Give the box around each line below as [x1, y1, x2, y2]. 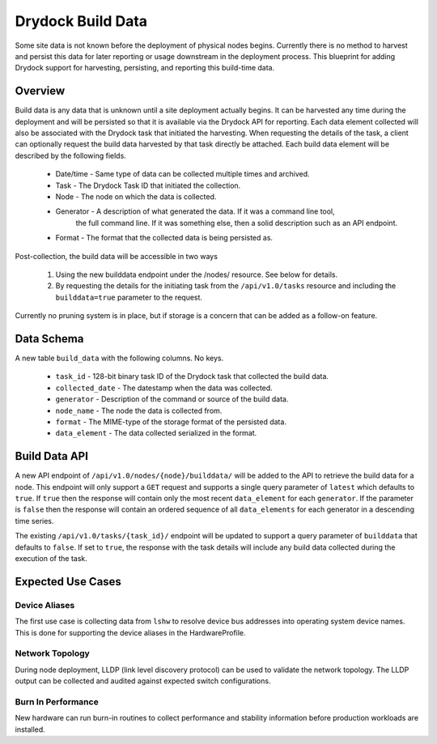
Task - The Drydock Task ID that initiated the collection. [55, 181, 241, 190]
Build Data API [15, 449, 89, 463]
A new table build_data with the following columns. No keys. [15, 353, 224, 363]
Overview [15, 84, 66, 98]
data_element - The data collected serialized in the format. [55, 428, 257, 438]
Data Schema [15, 332, 84, 346]
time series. [15, 516, 54, 525]
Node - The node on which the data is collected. [55, 191, 217, 202]
